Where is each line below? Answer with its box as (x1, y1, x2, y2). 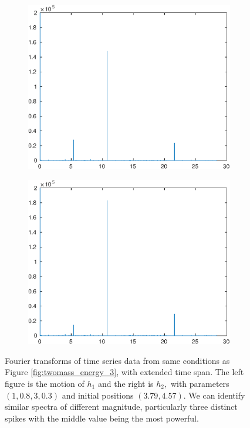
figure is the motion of (5, 377, 85, 389)
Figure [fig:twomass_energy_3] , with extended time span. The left (5, 366, 244, 378)
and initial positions (62, 389, 134, 401)
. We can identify (183, 389, 245, 401)
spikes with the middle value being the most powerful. (5, 412, 199, 424)
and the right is (97, 377, 154, 389)
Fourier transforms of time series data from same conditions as (5, 354, 230, 366)
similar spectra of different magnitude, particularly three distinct (5, 400, 238, 413)
